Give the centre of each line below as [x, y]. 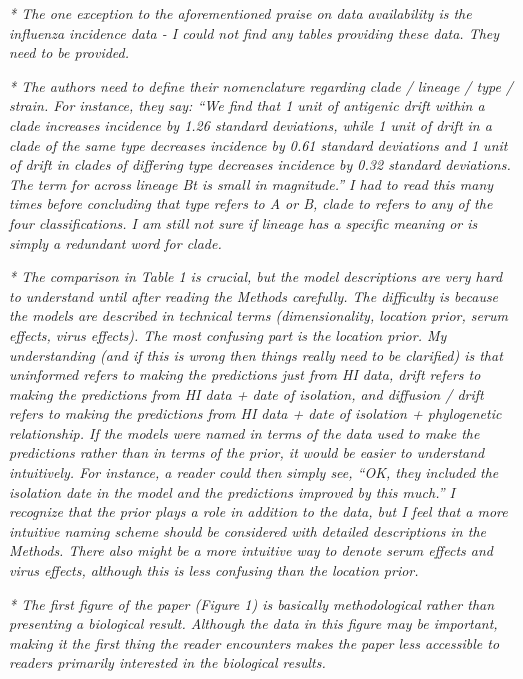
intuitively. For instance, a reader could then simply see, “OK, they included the [254, 472]
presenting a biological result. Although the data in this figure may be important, [253, 623]
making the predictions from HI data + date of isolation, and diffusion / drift [246, 393]
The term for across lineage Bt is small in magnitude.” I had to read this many [251, 183]
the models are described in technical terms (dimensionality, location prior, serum [258, 315]
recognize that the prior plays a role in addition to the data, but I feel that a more [258, 511]
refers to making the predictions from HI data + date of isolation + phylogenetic [255, 413]
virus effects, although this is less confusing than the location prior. [214, 570]
